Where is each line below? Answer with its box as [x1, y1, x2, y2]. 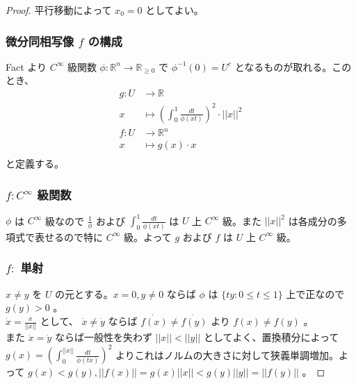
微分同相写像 [6, 32, 74, 49]
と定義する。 [6, 156, 64, 171]
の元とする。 [55, 286, 113, 301]
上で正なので [286, 286, 345, 301]
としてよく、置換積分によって [203, 330, 339, 344]
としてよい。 [145, 3, 204, 17]
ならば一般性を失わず [54, 330, 152, 344]
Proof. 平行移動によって [6, 3, 112, 17]
